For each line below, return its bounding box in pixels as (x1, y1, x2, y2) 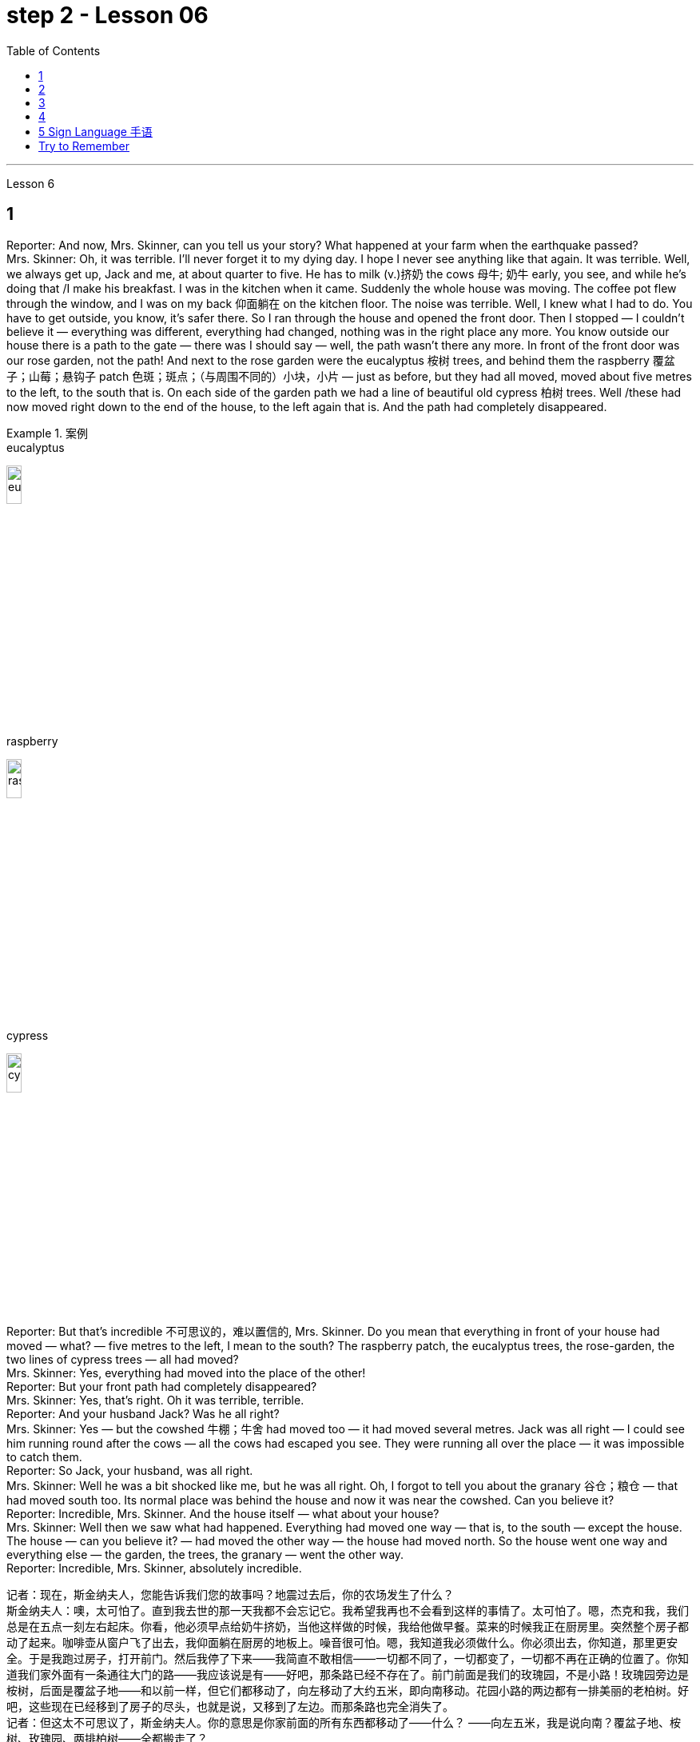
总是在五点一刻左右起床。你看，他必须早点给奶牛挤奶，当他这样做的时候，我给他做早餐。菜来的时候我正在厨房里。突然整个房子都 (6, 1619, 689, 1633)
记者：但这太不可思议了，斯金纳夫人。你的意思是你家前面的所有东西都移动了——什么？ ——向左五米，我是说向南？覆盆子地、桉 (6, 1715, 681, 1729)
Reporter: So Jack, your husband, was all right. (6, 1463, 253, 1477)
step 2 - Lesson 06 (6, 2, 209, 29)
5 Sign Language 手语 (38, 124, 153, 138)
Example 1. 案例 (6, 426, 88, 440)
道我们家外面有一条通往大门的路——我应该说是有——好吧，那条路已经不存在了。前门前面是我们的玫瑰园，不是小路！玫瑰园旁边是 (6, 1667, 689, 1681)
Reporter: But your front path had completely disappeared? (6, 1379, 317, 1393)
